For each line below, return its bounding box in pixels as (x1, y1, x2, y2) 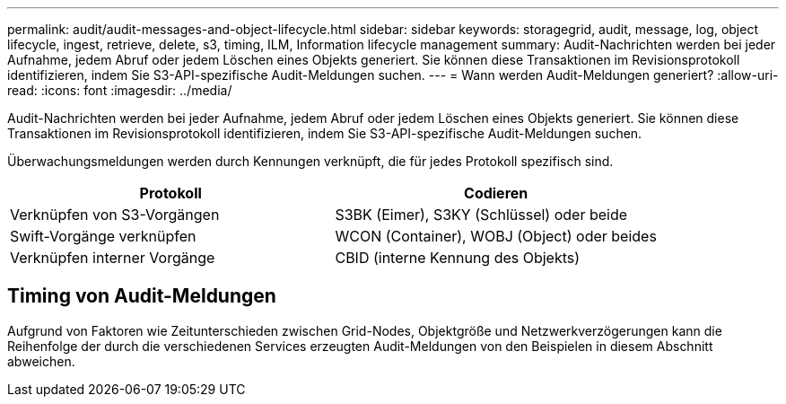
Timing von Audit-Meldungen (7, 285, 276, 308)
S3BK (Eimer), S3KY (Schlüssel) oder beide (335, 206, 628, 224)
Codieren (464, 184, 528, 202)
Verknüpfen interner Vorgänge (10, 249, 215, 267)
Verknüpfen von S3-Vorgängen (10, 206, 220, 224)
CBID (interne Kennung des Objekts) (335, 249, 581, 267)
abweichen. (7, 353, 75, 369)
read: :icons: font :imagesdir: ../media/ (7, 83, 232, 98)
